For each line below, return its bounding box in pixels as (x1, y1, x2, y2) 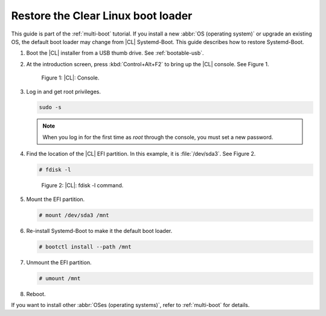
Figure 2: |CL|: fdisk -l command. (41, 182, 124, 189)
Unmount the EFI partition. (26, 259, 92, 266)
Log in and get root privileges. (26, 88, 101, 95)
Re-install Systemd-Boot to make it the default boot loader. (26, 227, 173, 234)
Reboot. (26, 290, 46, 297)
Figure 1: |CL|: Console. (41, 74, 100, 81)
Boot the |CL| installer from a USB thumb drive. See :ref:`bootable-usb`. (26, 49, 205, 57)
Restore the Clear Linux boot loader (11, 9, 193, 22)
